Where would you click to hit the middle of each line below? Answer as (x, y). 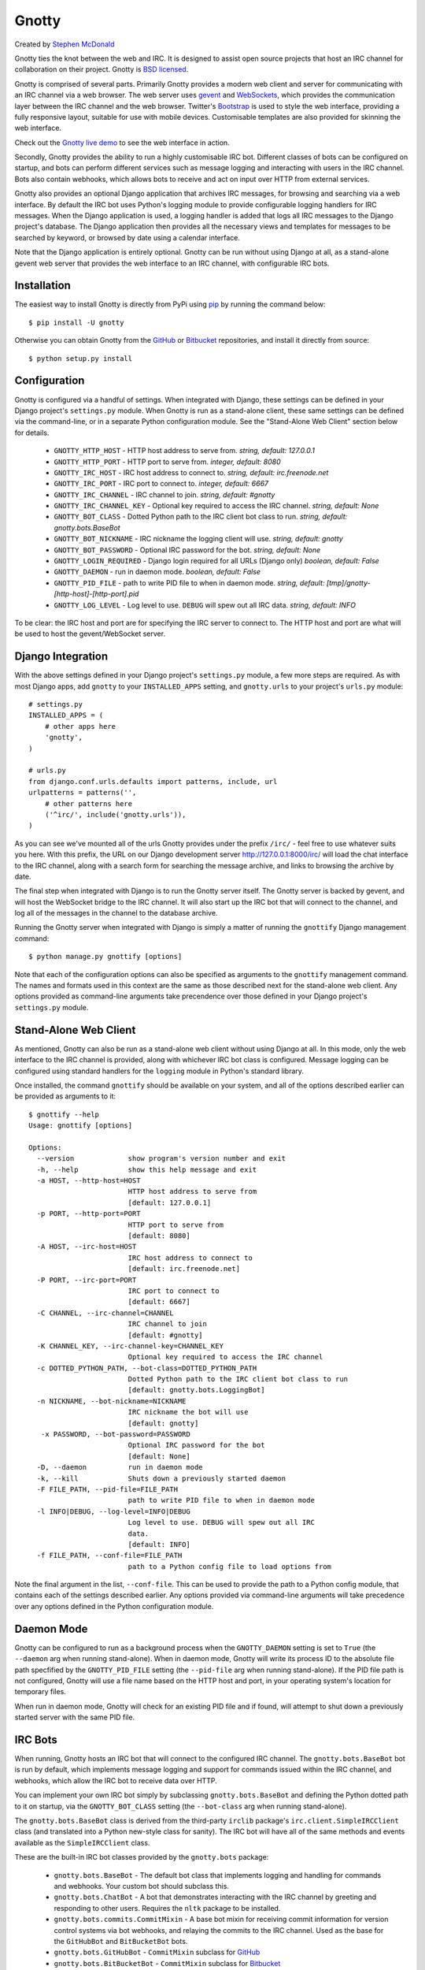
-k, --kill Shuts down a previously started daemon (161, 1478)
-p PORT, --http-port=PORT (89, 1214)
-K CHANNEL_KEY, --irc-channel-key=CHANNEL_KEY (130, 1346)
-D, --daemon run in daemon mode (120, 1467)
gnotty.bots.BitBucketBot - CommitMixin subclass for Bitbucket (167, 1963)
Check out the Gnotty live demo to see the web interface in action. (122, 143)
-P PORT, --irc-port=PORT (87, 1280)
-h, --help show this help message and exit (147, 1169)
